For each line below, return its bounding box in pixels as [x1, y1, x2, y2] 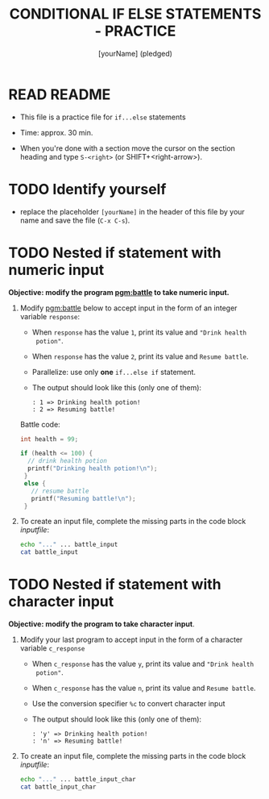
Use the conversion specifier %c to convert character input [31, 699, 226, 709]
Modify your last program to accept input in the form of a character [19, 635, 243, 645]
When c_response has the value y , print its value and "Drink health [31, 659, 255, 669]
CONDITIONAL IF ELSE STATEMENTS [9, 5, 262, 23]
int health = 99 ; [19, 435, 79, 443]
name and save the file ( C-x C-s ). [19, 215, 130, 225]
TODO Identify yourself [8, 180, 167, 198]
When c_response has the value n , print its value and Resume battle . [31, 683, 256, 693]
